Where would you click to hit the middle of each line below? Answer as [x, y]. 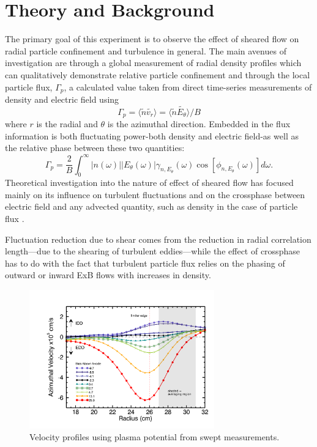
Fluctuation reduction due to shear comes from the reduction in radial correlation [158, 239]
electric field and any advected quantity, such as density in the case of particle [151, 206]
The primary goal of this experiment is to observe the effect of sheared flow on [152, 39]
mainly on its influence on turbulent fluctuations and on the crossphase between [155, 194]
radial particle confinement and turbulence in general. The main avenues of [146, 50]
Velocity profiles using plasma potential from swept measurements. [155, 437]
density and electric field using [62, 99]
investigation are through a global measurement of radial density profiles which [153, 63]
